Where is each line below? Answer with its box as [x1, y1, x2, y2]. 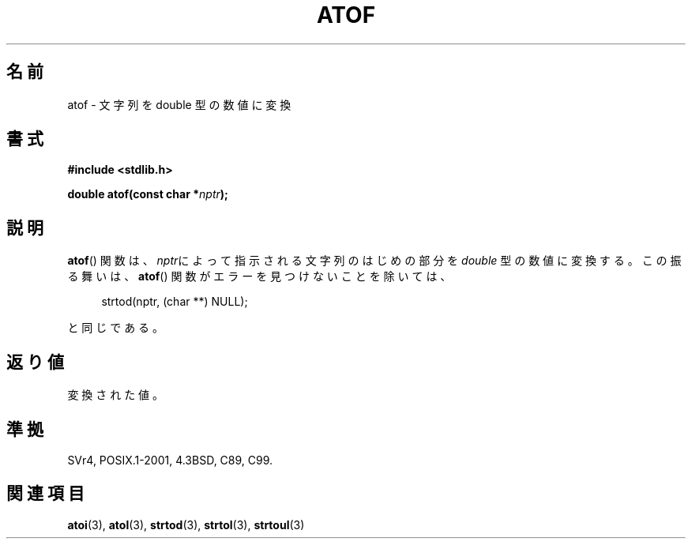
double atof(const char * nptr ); [67, 187, 228, 201]
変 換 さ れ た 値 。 [67, 388, 164, 402]
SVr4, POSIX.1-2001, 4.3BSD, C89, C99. [67, 453, 273, 467]
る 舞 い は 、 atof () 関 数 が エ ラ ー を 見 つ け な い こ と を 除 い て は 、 [67, 269, 452, 284]
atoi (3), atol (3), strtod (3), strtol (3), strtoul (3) [67, 517, 305, 532]
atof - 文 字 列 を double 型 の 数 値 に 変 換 [67, 97, 291, 111]
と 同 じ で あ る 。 [67, 321, 164, 335]
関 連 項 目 [6, 483, 85, 504]
